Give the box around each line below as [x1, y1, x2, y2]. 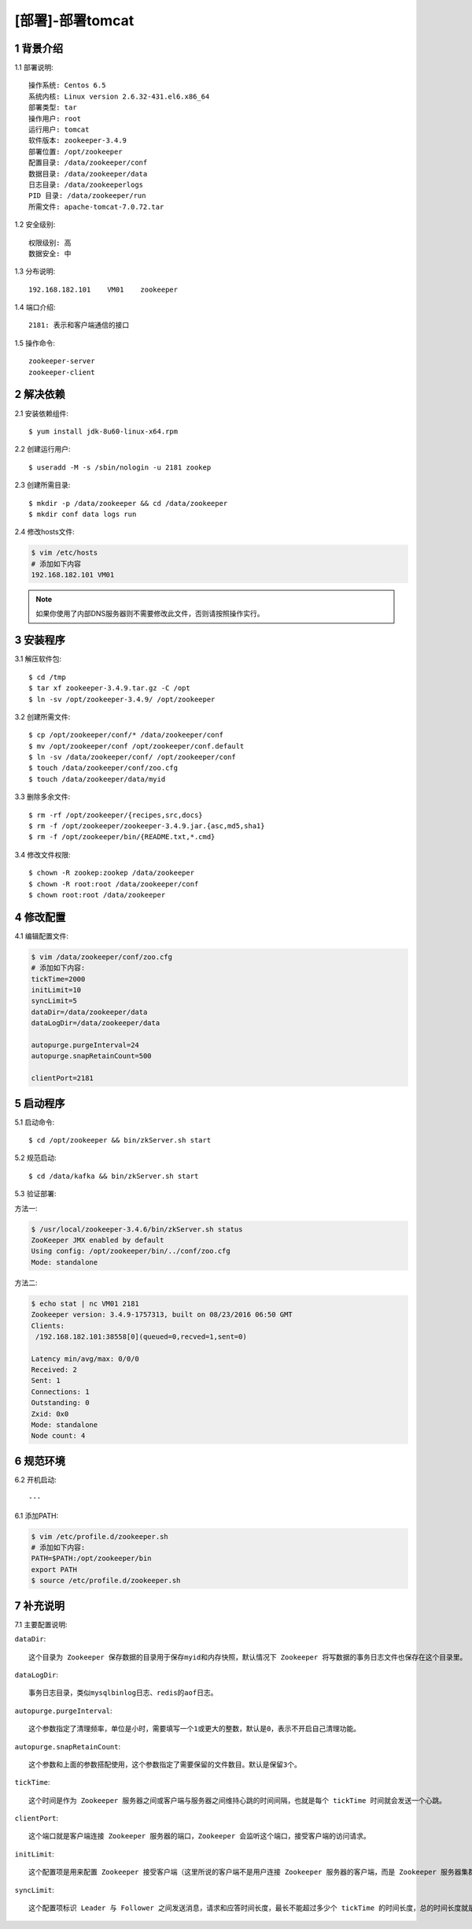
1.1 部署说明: [14, 63, 54, 72]
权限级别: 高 [28, 238, 72, 247]
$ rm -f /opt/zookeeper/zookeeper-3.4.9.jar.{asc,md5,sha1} [28, 822, 265, 831]
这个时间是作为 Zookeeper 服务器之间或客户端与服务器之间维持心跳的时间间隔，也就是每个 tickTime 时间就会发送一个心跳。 [28, 1796, 446, 1804]
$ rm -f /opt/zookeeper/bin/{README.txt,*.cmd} [28, 832, 216, 842]
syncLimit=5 [31, 997, 78, 1005]
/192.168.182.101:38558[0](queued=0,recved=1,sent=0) [35, 1332, 247, 1341]
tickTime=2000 [31, 974, 86, 983]
